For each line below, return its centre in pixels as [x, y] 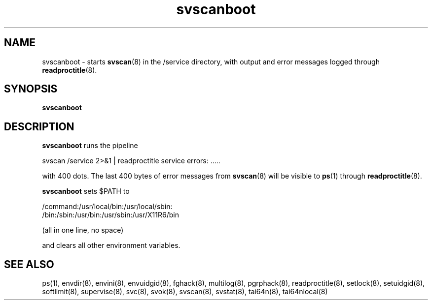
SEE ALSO [29, 264]
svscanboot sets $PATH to [86, 191]
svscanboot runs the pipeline [90, 146]
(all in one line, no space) [83, 230]
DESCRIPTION [39, 126]
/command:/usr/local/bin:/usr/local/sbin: [107, 207]
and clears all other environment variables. [111, 245]
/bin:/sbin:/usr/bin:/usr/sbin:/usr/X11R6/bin [110, 215]
